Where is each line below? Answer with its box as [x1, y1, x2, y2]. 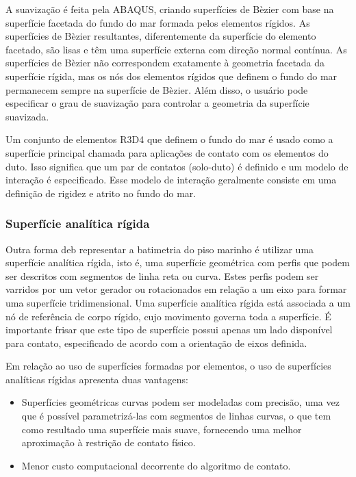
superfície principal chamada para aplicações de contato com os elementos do [5, 145, 329, 159]
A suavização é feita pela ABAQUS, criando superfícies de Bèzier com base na [5, 2, 334, 16]
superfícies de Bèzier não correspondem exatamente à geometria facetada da [5, 55, 325, 70]
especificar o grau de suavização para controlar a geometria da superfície [5, 96, 309, 110]
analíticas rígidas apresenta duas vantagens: [5, 372, 188, 386]
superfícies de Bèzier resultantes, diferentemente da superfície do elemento [5, 29, 316, 43]
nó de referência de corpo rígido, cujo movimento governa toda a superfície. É [5, 309, 331, 323]
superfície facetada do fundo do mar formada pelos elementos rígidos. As [5, 15, 310, 29]
